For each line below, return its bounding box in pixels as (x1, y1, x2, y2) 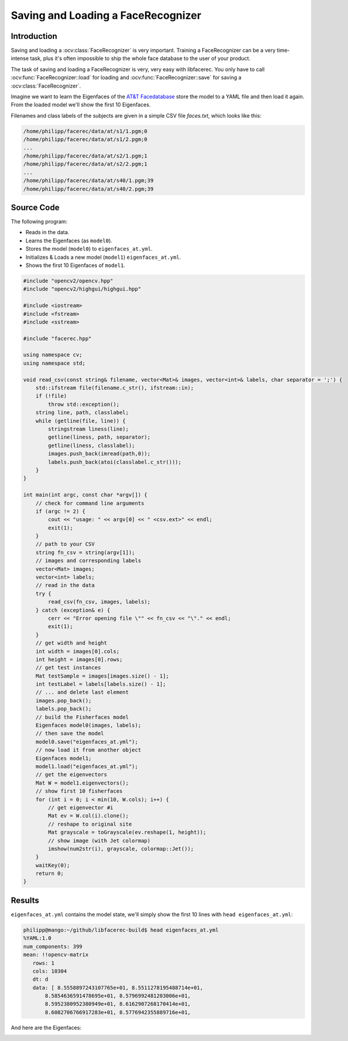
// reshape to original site (48, 820, 132, 828)
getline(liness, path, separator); (48, 434, 151, 441)
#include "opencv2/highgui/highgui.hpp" (23, 286, 141, 292)
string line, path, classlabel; (35, 409, 129, 416)
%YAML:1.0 (23, 935, 52, 942)
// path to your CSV (35, 541, 95, 548)
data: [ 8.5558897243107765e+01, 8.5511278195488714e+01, (32, 984, 203, 991)
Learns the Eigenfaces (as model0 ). (25, 237, 113, 244)
